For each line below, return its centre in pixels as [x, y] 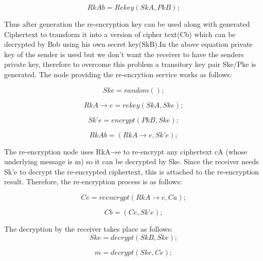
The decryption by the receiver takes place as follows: [89, 228]
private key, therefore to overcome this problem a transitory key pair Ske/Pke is [130, 64]
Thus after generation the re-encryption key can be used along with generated [127, 24]
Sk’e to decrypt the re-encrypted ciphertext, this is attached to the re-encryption [132, 171]
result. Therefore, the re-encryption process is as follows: [93, 181]
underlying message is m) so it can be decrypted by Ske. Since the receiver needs [131, 161]
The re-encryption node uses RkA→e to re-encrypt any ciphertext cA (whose [126, 151]
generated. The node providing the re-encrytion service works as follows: [118, 74]
